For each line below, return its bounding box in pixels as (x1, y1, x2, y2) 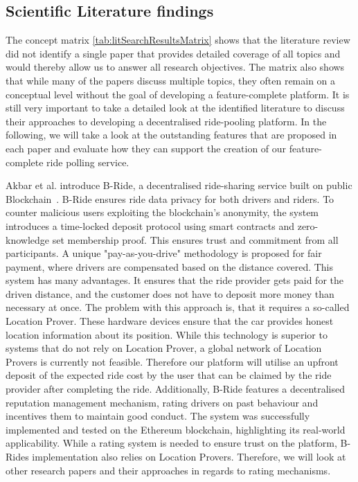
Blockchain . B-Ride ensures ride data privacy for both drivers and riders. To (6, 191, 334, 206)
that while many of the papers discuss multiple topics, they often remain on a (6, 73, 336, 87)
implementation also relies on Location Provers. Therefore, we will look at (32, 449, 346, 464)
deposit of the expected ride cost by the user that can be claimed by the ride (6, 368, 332, 382)
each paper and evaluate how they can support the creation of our (6, 141, 287, 155)
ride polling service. (46, 154, 129, 169)
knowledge (6, 232, 49, 247)
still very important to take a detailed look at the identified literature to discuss (6, 100, 345, 115)
